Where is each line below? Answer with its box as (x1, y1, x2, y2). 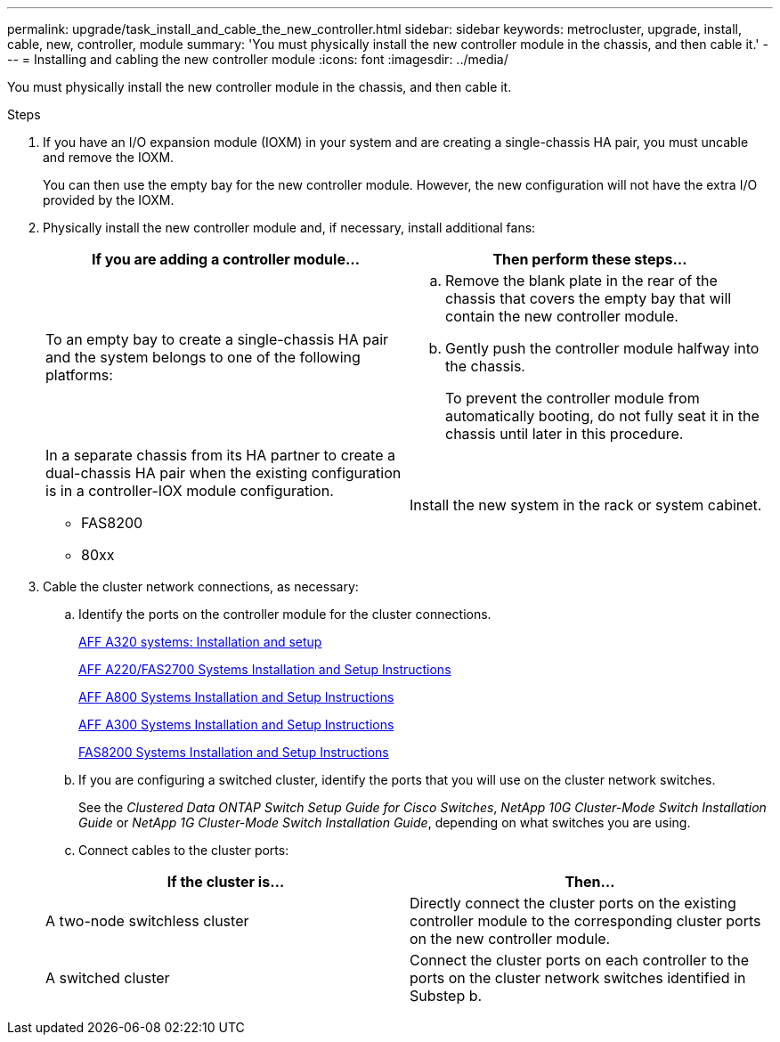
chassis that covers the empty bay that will (445, 289, 732, 307)
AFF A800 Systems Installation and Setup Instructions (78, 689, 394, 704)
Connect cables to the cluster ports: (78, 843, 289, 858)
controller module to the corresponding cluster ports (410, 912, 761, 930)
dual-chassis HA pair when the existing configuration (45, 464, 402, 482)
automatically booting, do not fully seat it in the (445, 407, 760, 425)
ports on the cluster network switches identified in (410, 969, 746, 987)
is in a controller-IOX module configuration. (45, 482, 334, 500)
